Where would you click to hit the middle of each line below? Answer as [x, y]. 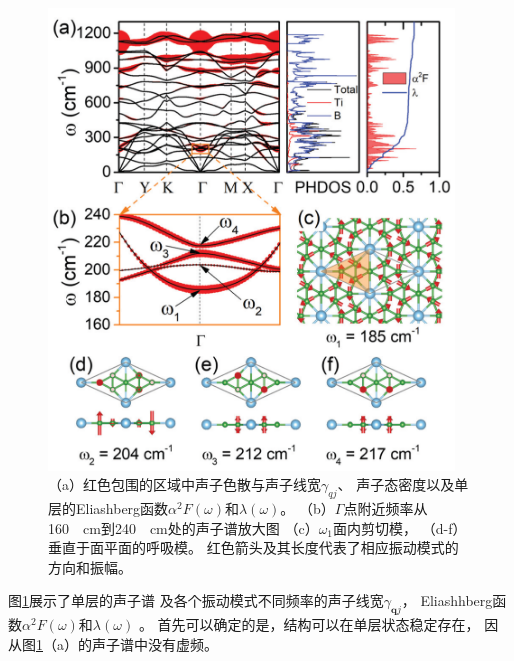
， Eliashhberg [447, 600]
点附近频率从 [385, 507]
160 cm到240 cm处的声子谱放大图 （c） [183, 527]
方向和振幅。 [90, 566]
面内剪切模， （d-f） [400, 527]
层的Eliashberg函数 [108, 507]
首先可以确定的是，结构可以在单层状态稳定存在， [318, 624]
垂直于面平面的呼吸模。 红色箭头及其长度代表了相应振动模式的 [253, 547]
